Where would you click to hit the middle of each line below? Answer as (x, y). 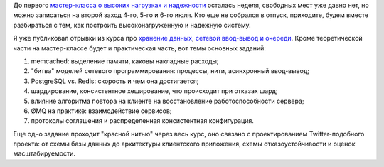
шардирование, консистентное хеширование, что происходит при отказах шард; (154, 91)
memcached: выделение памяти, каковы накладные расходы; (125, 61)
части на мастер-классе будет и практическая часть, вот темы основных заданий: (140, 48)
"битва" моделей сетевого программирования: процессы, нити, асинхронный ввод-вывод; (170, 71)
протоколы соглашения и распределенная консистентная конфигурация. (142, 121)
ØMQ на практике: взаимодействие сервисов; (101, 111)
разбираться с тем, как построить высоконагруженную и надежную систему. (132, 25)
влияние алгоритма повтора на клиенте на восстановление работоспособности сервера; (167, 101)
